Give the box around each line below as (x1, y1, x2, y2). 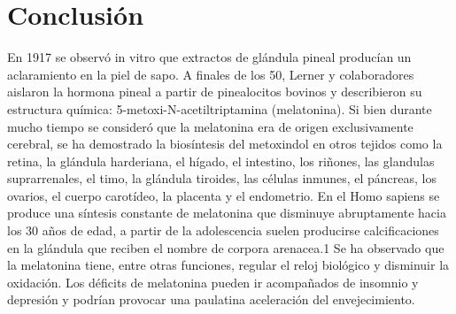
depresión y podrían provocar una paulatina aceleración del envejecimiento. (7, 290, 415, 309)
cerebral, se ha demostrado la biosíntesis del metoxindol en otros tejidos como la (7, 134, 443, 153)
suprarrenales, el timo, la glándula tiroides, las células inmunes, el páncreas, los (7, 169, 437, 188)
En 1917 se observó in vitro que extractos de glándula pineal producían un (7, 48, 412, 66)
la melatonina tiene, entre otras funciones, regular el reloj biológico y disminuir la (7, 256, 450, 274)
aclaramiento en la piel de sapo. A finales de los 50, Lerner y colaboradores (7, 65, 414, 83)
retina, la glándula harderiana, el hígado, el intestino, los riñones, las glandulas (7, 151, 435, 170)
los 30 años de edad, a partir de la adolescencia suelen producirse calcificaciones (7, 221, 439, 240)
